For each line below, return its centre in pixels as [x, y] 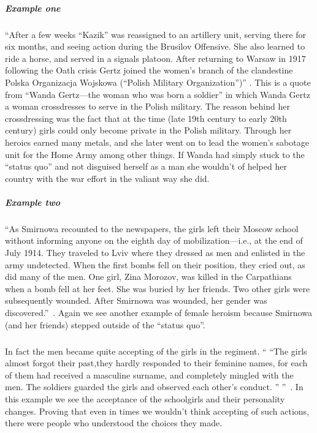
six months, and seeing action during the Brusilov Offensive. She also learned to [155, 46]
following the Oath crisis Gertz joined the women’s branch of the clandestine [149, 70]
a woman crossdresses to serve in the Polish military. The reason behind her [147, 106]
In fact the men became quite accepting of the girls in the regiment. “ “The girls [156, 351]
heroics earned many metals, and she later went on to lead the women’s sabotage [157, 142]
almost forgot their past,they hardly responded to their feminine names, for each [156, 363]
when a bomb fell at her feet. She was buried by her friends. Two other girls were [158, 288]
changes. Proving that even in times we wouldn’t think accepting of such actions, [157, 411]
